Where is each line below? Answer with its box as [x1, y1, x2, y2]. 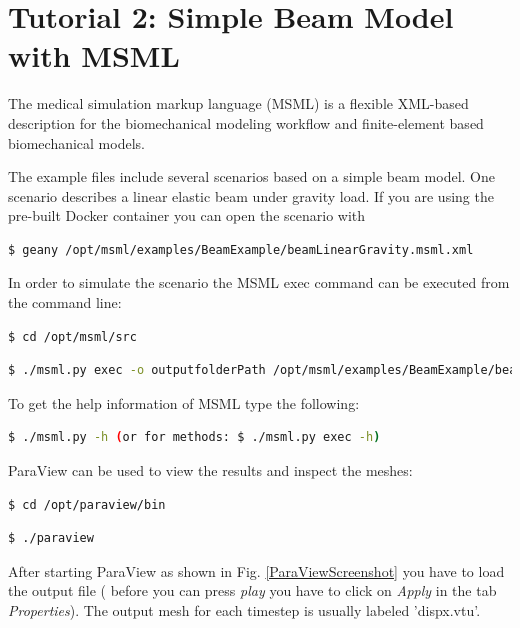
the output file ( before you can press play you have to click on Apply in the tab [8, 580, 497, 601]
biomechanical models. [8, 132, 145, 153]
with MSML [8, 35, 180, 76]
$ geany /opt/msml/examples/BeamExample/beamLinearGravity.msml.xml [8, 242, 474, 257]
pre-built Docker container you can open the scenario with [8, 205, 366, 226]
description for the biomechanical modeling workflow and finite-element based [8, 112, 484, 133]
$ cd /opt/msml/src [8, 329, 137, 344]
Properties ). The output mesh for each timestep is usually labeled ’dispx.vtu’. [8, 600, 481, 620]
